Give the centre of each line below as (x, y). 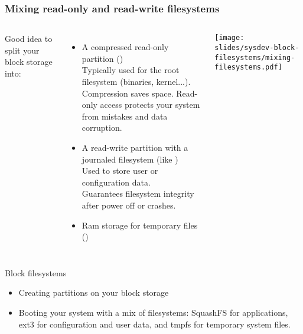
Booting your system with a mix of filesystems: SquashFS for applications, (153, 312)
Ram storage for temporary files (140, 225)
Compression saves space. (128, 93)
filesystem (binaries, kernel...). (136, 81)
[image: (229, 38)
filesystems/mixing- (255, 57)
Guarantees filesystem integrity (138, 194)
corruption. (102, 128)
